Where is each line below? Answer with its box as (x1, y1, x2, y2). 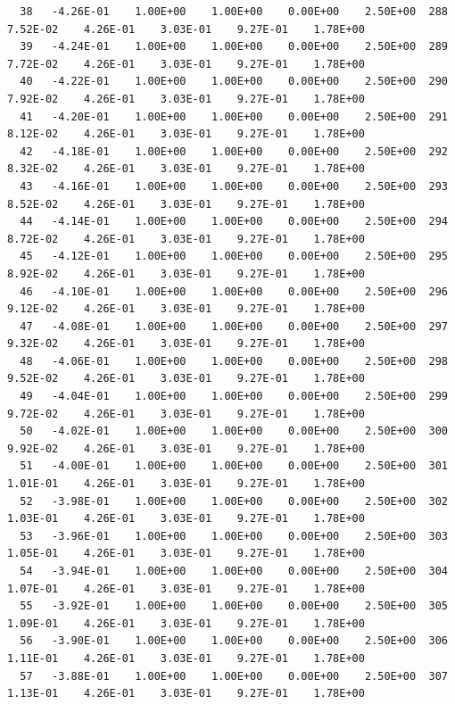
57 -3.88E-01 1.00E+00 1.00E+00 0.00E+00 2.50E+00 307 (20, 669, 448, 683)
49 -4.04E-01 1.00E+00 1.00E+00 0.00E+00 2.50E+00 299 (20, 390, 448, 403)
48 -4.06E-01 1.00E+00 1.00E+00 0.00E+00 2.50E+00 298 (20, 354, 448, 368)
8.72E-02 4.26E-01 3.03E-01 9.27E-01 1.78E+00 (7, 232, 365, 245)
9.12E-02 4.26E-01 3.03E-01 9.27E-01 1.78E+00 (7, 302, 365, 316)
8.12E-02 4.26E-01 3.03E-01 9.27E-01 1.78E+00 (7, 128, 365, 141)
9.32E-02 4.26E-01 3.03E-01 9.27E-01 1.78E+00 (7, 337, 365, 351)
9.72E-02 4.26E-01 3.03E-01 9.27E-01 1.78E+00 (7, 407, 365, 420)
